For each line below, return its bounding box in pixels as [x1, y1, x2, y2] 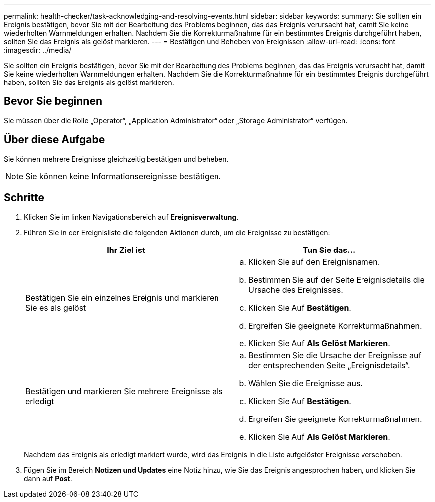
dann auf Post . [24, 474, 72, 483]
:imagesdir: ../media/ [4, 46, 72, 54]
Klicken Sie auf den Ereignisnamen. [248, 256, 380, 267]
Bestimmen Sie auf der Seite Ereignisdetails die [248, 274, 425, 285]
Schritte [4, 191, 44, 204]
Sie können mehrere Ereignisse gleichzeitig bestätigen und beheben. [4, 154, 229, 163]
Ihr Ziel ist [107, 245, 145, 255]
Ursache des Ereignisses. [248, 284, 343, 295]
